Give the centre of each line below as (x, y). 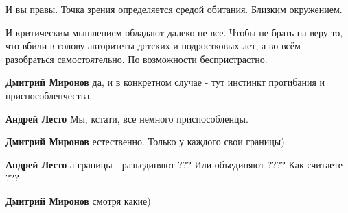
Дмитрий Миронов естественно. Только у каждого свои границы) (145, 141)
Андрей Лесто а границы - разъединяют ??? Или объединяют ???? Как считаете (174, 164)
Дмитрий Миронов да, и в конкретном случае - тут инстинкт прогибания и (165, 82)
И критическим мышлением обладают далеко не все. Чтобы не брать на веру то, (174, 32)
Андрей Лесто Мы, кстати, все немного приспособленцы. (127, 118)
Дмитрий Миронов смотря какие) (78, 200)
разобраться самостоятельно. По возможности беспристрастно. (137, 59)
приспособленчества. (49, 95)
